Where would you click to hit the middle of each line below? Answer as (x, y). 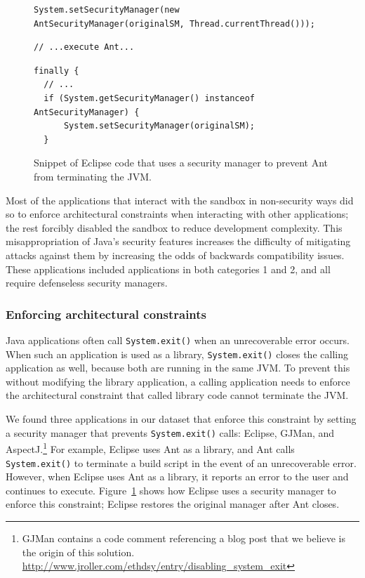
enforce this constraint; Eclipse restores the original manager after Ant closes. (173, 504)
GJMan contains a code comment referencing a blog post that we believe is (184, 538)
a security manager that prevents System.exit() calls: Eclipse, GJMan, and (170, 432)
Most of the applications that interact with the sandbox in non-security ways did (180, 200)
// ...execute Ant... (84, 47)
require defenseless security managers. (87, 283)
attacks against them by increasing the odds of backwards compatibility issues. (175, 255)
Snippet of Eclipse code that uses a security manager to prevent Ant (181, 163)
